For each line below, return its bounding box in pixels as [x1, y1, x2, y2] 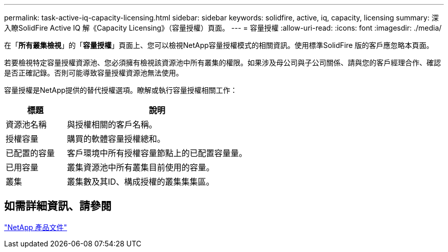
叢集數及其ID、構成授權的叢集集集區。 [67, 177, 214, 187]
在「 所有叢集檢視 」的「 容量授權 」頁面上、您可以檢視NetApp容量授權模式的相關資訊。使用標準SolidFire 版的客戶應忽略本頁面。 [4, 41, 434, 49]
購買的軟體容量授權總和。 [67, 134, 166, 144]
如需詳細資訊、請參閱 [4, 199, 111, 213]
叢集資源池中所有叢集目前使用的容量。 [67, 162, 215, 172]
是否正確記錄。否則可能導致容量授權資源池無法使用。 [4, 68, 183, 77]
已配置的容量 [6, 148, 55, 158]
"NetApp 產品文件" [4, 222, 68, 232]
